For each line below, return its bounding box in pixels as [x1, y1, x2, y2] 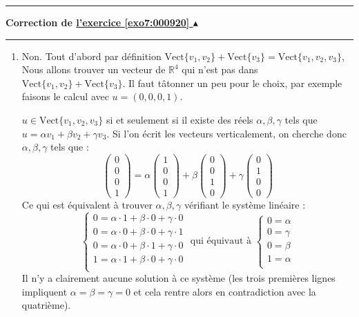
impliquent [21, 284, 68, 298]
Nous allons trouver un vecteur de [21, 62, 166, 77]
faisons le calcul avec [21, 89, 109, 104]
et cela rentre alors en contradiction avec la [133, 284, 316, 298]
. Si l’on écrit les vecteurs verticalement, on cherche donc [106, 126, 347, 140]
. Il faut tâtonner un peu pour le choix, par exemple [122, 75, 342, 90]
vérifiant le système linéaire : [184, 197, 306, 211]
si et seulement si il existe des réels [106, 112, 253, 126]
